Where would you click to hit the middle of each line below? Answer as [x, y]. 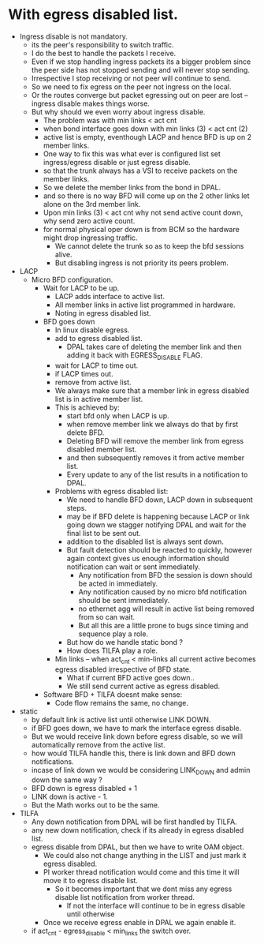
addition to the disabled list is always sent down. [145, 541]
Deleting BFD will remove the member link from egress [155, 440]
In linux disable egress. [92, 330]
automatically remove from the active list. [98, 744]
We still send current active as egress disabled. [143, 686]
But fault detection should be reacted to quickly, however [160, 549]
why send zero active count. [89, 221]
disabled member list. [102, 449]
